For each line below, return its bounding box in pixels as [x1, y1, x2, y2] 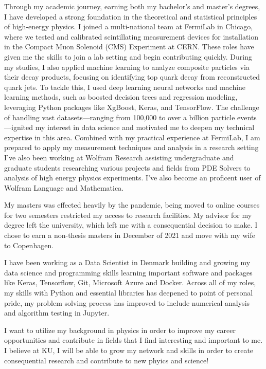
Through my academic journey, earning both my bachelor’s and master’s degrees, [4, 1, 260, 11]
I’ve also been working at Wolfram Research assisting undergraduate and [4, 152, 234, 162]
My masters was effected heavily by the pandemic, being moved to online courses [4, 199, 260, 210]
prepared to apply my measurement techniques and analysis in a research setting [4, 142, 259, 153]
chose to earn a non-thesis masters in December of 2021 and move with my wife [4, 230, 255, 241]
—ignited [4, 122, 33, 133]
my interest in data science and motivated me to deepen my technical [35, 122, 255, 133]
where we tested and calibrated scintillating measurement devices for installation [4, 31, 259, 42]
